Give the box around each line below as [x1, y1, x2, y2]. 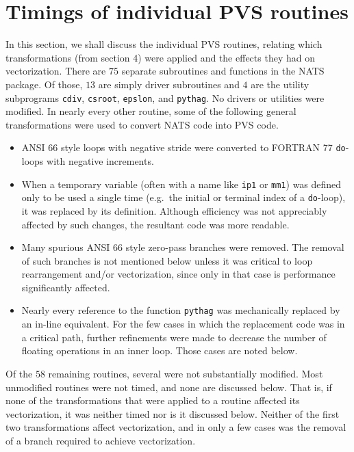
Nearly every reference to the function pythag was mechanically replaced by [21, 303, 340, 317]
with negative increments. [47, 154, 154, 168]
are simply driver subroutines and [98, 77, 240, 91]
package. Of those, [5, 77, 83, 91]
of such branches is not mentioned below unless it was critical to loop [21, 253, 313, 267]
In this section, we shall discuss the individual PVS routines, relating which [5, 37, 323, 51]
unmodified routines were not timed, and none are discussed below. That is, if [5, 380, 332, 394]
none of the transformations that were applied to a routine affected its [5, 393, 300, 408]
